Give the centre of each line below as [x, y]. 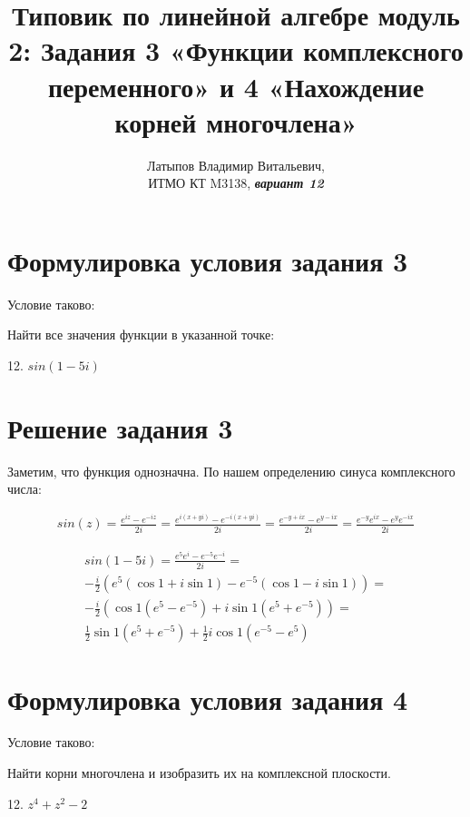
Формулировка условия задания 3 [208, 260]
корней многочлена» [236, 121]
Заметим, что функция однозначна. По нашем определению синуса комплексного [231, 471]
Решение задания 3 [120, 427]
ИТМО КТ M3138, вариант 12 [236, 183]
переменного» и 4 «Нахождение [236, 86]
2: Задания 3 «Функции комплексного [236, 50]
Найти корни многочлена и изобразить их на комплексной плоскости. [199, 773]
